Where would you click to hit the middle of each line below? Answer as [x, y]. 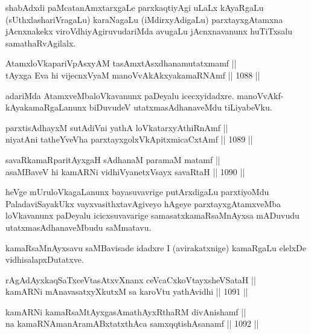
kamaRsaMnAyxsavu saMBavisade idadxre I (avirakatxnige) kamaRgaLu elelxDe [156, 247]
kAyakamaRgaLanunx [46, 107]
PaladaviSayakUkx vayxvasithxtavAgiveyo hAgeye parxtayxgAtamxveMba [143, 203]
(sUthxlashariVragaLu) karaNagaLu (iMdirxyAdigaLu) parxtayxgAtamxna [144, 19]
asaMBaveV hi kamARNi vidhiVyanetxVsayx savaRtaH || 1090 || [125, 171]
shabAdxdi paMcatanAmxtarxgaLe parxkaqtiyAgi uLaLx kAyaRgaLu [135, 7]
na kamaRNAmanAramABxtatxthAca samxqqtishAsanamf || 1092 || [132, 323]
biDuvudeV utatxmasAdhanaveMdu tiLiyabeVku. [181, 107]
